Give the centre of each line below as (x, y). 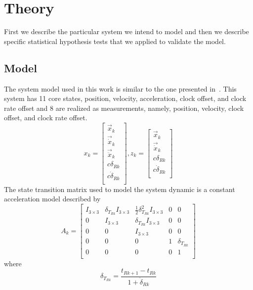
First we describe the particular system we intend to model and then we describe (126, 31)
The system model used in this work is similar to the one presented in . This (120, 88)
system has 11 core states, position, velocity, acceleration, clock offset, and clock (125, 98)
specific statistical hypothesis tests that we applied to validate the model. (115, 41)
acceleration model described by (52, 199)
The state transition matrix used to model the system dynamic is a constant (120, 189)
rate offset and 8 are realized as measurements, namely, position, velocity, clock (124, 108)
